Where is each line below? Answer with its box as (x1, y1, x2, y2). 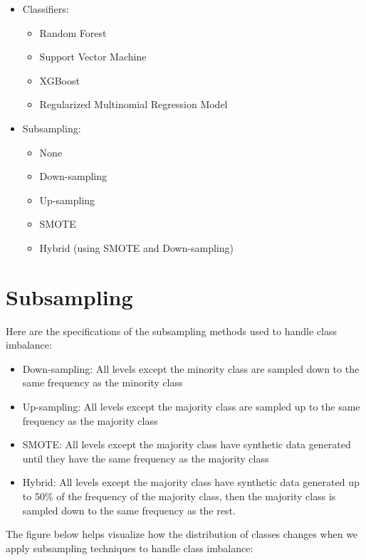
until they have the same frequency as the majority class (22, 450, 269, 465)
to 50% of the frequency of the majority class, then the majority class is (22, 489, 336, 503)
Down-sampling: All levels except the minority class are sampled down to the (22, 361, 360, 376)
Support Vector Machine (39, 49, 147, 64)
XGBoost (39, 73, 80, 88)
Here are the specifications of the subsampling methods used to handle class (6, 323, 337, 338)
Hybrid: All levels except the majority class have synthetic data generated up (22, 475, 360, 490)
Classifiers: (22, 1, 69, 16)
